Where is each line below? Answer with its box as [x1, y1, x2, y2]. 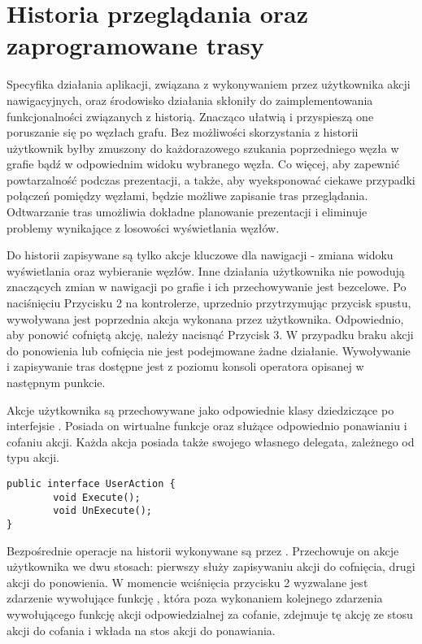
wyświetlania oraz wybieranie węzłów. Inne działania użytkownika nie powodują [7, 262, 405, 279]
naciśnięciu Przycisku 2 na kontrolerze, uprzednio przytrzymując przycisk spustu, [7, 294, 411, 311]
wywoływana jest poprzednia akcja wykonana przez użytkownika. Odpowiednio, [7, 310, 404, 327]
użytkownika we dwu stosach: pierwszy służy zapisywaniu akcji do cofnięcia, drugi [7, 558, 415, 575]
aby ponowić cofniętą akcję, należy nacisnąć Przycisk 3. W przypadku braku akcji [7, 326, 414, 343]
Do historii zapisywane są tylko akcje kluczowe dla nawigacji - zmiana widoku [7, 246, 394, 263]
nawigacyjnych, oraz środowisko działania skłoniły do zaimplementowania [7, 91, 373, 108]
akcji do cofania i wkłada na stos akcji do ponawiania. [7, 621, 276, 638]
